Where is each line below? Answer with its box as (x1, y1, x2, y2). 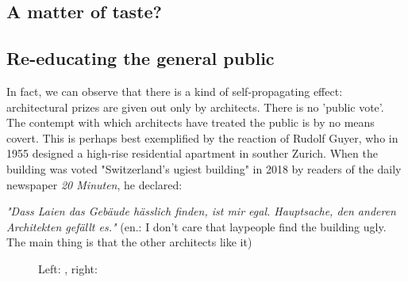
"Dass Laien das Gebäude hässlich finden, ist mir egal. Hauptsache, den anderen (6, 203, 396, 219)
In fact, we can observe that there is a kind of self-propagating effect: (6, 82, 343, 99)
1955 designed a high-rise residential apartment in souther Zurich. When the (6, 145, 378, 162)
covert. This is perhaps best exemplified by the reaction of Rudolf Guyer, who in (6, 129, 398, 146)
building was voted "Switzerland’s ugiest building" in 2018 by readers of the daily (6, 160, 402, 177)
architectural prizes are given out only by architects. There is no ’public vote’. (6, 98, 384, 115)
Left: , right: (38, 260, 98, 276)
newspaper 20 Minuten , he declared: (6, 176, 183, 192)
